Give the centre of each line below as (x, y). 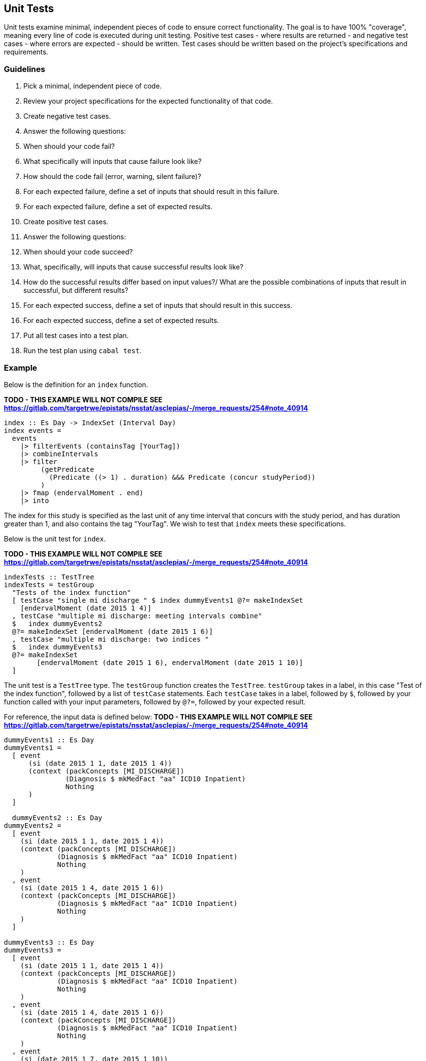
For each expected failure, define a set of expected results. (118, 207)
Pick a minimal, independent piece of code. (93, 86)
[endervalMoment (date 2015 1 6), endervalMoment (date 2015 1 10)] (170, 662)
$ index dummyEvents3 (57, 647)
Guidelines (25, 69)
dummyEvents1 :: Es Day (49, 740)
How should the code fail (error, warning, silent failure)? (112, 177)
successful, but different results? (76, 290)
